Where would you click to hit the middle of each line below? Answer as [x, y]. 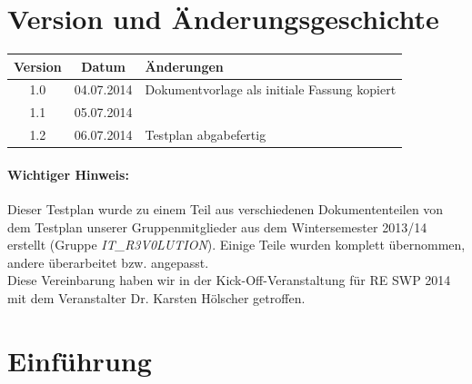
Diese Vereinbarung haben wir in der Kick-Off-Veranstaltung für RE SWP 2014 [229, 280]
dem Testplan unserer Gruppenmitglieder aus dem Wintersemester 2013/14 [217, 226]
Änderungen [184, 66]
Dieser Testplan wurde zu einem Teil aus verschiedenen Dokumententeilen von [226, 209]
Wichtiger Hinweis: [68, 174]
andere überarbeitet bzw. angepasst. [108, 262]
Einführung [80, 360]
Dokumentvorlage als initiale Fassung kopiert [271, 89]
